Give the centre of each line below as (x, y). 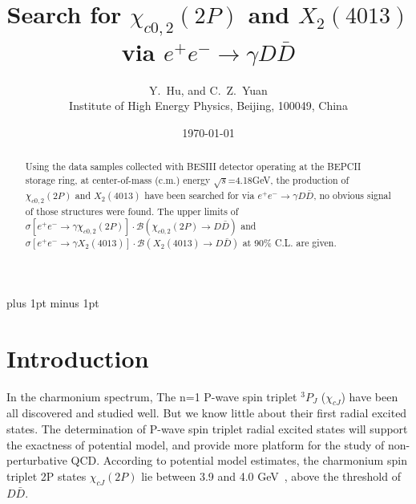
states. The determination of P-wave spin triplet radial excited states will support (207, 429)
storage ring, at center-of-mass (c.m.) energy (118, 179)
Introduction (78, 358)
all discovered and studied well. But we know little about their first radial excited (207, 413)
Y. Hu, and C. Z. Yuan (208, 89)
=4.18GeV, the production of (289, 179)
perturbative (37, 460)
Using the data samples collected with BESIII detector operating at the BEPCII (193, 167)
